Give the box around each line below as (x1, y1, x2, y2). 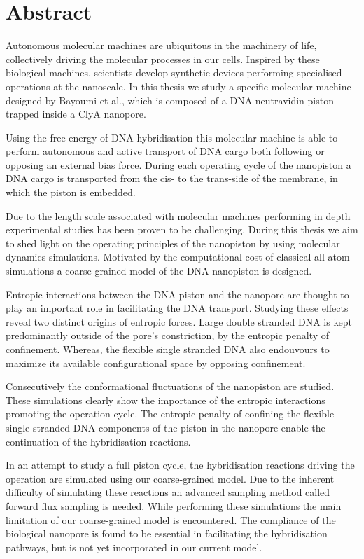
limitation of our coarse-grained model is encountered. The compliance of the (6, 512, 336, 527)
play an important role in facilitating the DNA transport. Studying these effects (6, 301, 349, 315)
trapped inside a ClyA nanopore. (6, 106, 146, 121)
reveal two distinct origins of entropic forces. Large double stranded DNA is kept (6, 314, 352, 329)
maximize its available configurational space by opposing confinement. (6, 355, 306, 370)
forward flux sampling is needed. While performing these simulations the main (6, 498, 342, 513)
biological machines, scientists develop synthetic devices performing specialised (6, 65, 342, 80)
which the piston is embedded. (6, 185, 136, 200)
